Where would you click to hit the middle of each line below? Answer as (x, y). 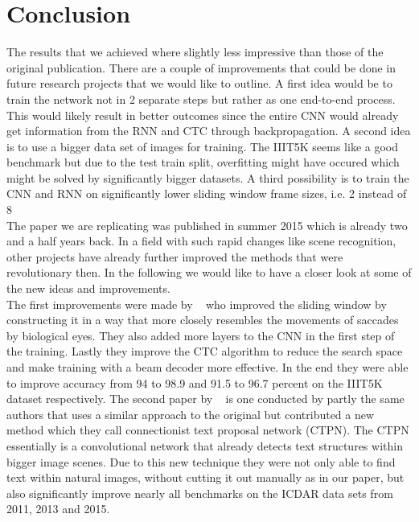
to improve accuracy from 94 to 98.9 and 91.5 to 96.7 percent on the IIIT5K (195, 382)
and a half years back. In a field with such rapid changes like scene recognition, (201, 241)
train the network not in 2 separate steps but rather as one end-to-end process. (201, 99)
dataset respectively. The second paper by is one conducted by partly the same (205, 399)
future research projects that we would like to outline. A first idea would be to (199, 83)
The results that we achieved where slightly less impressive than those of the (195, 52)
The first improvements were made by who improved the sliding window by (197, 304)
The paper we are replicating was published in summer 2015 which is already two (207, 225)
